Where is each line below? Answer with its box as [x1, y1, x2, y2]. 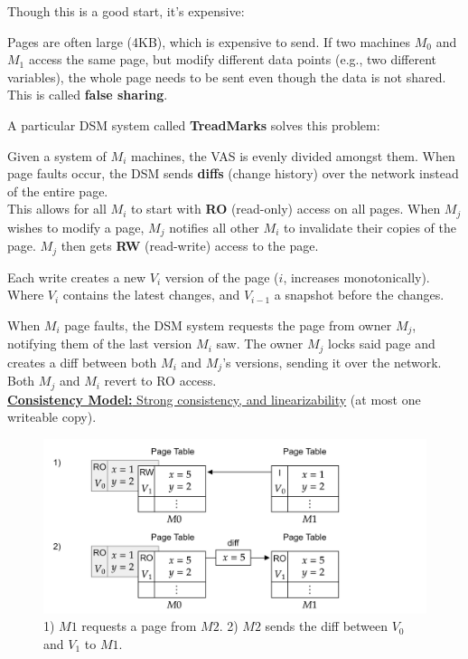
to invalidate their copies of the [283, 217, 457, 236]
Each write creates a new [7, 267, 146, 286]
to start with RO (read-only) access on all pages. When [130, 199, 441, 218]
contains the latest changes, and [62, 285, 240, 304]
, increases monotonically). [283, 267, 430, 286]
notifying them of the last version [7, 334, 192, 353]
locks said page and [327, 334, 435, 353]
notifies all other [169, 217, 259, 236]
